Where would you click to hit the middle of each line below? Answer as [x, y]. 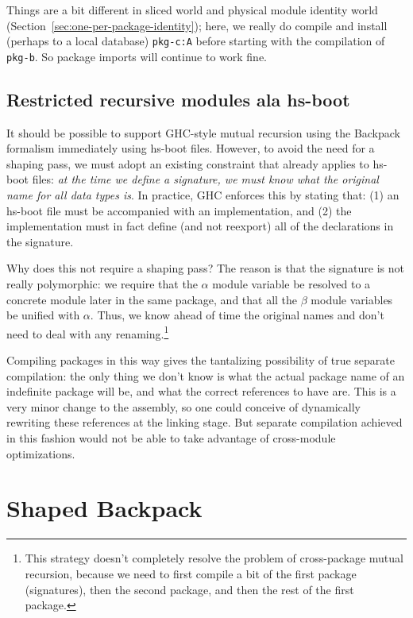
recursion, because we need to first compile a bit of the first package [191, 573]
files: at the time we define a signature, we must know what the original [205, 179]
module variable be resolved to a [291, 284]
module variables [352, 299]
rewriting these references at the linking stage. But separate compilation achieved [205, 422]
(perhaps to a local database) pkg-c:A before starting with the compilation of [196, 41]
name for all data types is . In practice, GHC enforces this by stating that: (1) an [203, 195]
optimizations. [41, 453]
